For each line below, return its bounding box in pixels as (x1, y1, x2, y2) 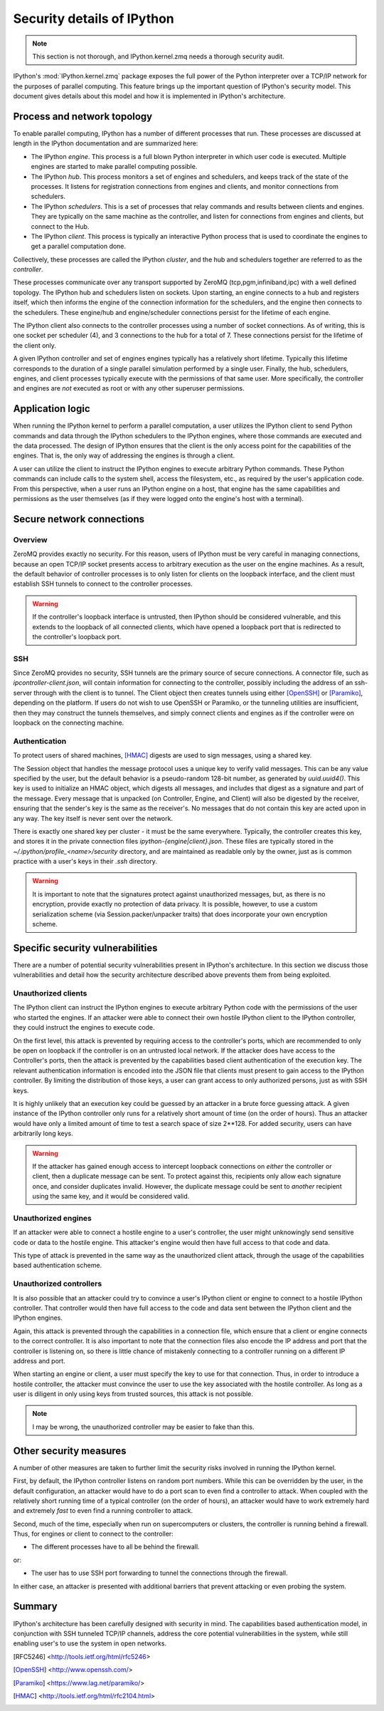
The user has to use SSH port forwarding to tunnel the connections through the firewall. (31, 1568, 288, 1578)
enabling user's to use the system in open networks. (13, 1639, 167, 1648)
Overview (13, 534, 48, 544)
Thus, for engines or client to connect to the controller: (13, 1529, 174, 1539)
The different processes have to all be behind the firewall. (31, 1543, 200, 1551)
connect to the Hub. (31, 222, 90, 231)
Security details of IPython (13, 11, 174, 26)
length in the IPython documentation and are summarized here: (13, 139, 198, 148)
